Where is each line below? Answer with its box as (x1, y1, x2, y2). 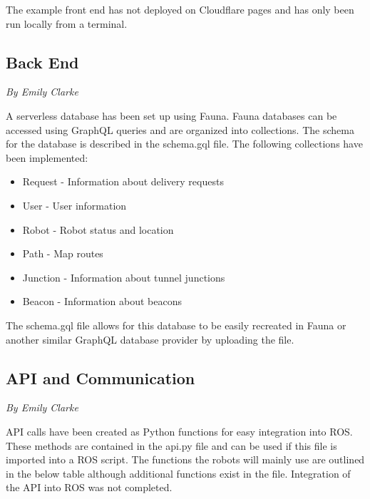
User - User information (22, 197, 127, 212)
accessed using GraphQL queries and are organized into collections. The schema (6, 122, 354, 137)
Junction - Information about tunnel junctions (22, 269, 225, 284)
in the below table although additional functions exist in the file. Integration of (6, 465, 351, 480)
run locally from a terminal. (6, 16, 128, 31)
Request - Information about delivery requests (22, 174, 224, 189)
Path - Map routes (22, 246, 103, 261)
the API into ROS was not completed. (6, 480, 173, 495)
